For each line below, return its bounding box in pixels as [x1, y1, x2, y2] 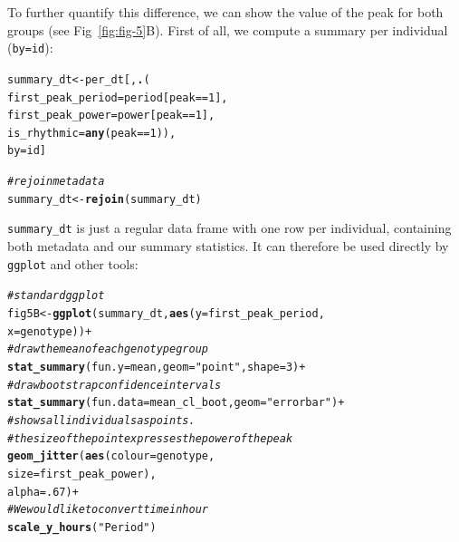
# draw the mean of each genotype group [7, 343, 208, 356]
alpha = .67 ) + [7, 485, 79, 498]
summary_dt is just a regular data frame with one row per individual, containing [7, 218, 452, 237]
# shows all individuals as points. [7, 413, 196, 427]
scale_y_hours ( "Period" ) [7, 520, 157, 534]
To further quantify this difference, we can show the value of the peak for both [7, 3, 444, 21]
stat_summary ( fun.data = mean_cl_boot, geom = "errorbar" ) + [7, 396, 345, 410]
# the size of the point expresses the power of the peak [7, 431, 293, 445]
